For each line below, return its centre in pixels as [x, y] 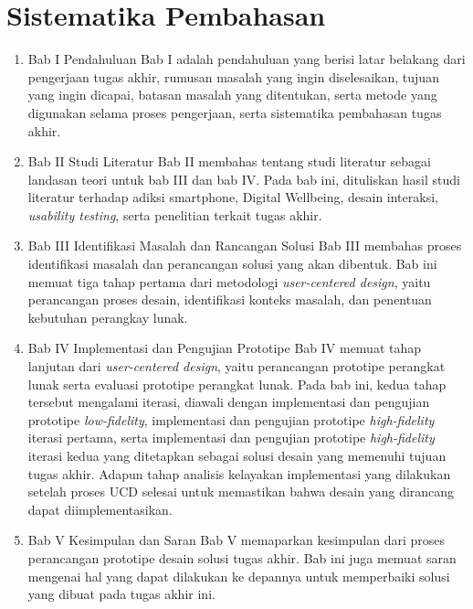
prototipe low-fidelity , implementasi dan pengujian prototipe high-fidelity [231, 419]
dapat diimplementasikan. [100, 509]
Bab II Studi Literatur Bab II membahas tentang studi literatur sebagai [230, 161]
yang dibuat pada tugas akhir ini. [121, 594]
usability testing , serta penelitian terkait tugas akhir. [175, 214]
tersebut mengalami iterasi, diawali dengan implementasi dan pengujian [229, 402]
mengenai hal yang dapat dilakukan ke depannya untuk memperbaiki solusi [239, 576]
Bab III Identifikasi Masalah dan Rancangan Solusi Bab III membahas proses [245, 246]
